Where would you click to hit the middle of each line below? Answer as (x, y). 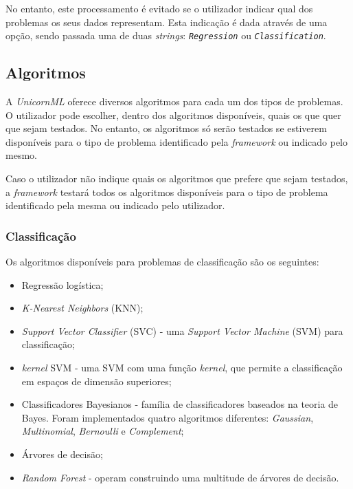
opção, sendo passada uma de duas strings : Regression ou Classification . (166, 35)
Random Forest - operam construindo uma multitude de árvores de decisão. (180, 477)
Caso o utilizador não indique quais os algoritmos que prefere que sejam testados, (177, 178)
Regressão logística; (62, 284)
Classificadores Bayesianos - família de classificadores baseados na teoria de (180, 404)
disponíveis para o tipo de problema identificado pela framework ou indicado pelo (177, 141)
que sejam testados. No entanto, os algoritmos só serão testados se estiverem (166, 128)
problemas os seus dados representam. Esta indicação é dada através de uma (167, 22)
